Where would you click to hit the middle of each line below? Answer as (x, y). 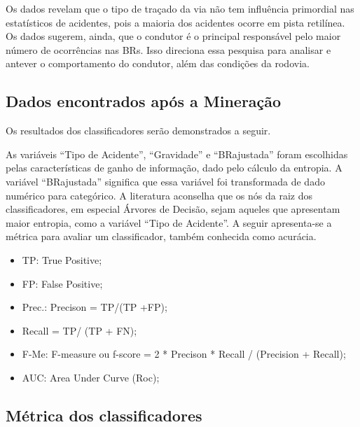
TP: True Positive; (62, 259)
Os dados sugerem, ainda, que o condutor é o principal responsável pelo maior (173, 36)
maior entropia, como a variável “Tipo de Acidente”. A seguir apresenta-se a (169, 222)
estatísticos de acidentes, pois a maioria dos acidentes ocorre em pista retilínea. (175, 22)
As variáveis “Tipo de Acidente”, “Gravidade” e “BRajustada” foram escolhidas (177, 154)
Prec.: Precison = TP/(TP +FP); (95, 307)
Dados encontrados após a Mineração (144, 101)
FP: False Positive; (62, 283)
